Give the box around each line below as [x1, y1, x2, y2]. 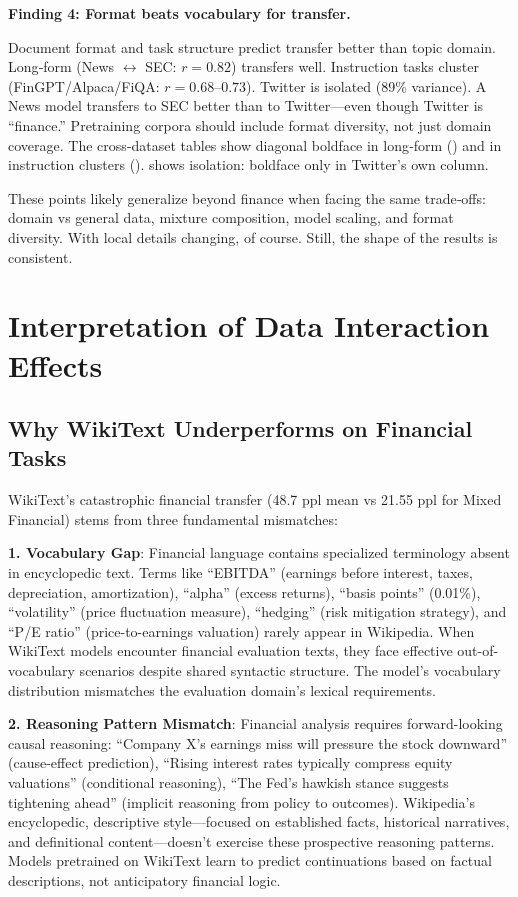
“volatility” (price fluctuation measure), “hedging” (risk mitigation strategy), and [8, 601, 507, 622]
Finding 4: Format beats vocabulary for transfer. [8, 3, 351, 23]
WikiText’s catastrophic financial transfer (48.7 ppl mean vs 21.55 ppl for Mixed [8, 489, 502, 510]
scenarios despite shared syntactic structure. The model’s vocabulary [79, 660, 501, 681]
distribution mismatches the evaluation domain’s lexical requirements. [8, 679, 436, 700]
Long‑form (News [8, 56, 115, 77]
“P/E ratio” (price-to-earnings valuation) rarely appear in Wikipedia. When [8, 620, 475, 641]
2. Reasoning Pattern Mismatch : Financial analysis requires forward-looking [8, 713, 503, 734]
